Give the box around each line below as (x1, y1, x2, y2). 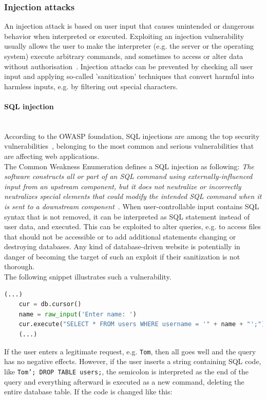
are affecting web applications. (4, 150, 100, 161)
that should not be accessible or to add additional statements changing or (4, 231, 236, 242)
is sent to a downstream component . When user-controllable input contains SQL (4, 201, 259, 211)
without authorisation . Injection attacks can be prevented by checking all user (4, 61, 253, 71)
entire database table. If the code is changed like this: (4, 386, 173, 397)
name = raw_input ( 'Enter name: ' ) (18, 310, 137, 318)
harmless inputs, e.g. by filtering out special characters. (4, 81, 178, 91)
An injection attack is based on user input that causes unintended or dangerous (4, 21, 255, 31)
